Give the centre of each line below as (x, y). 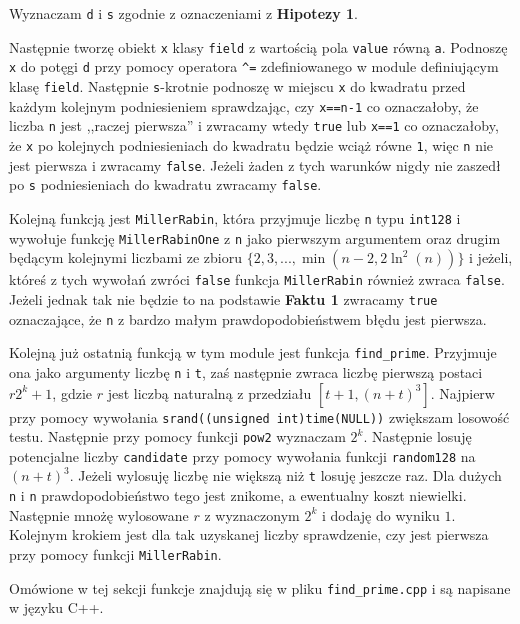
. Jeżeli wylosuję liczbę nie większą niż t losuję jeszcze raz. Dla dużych (285, 475)
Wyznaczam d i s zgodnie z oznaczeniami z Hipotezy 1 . (183, 13)
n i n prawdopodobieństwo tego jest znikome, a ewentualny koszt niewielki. (238, 495)
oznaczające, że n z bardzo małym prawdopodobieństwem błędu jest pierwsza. (248, 318)
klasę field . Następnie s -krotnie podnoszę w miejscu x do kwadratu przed (237, 85)
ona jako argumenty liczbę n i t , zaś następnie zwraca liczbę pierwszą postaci (246, 371)
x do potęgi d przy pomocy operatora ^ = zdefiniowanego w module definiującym (254, 66)
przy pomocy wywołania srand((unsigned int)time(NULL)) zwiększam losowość (259, 416)
